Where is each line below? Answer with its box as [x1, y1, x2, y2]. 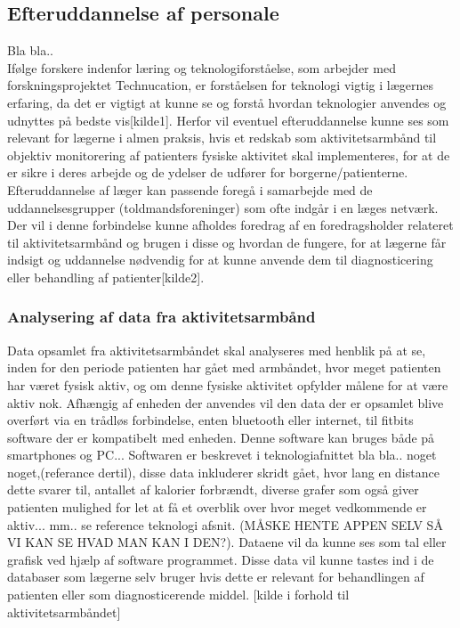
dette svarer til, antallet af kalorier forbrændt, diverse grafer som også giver [7, 480, 419, 499]
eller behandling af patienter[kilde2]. [7, 267, 205, 286]
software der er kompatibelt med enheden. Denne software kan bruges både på [7, 428, 435, 446]
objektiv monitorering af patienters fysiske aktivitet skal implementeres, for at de [7, 145, 450, 164]
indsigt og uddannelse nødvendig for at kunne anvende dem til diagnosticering [7, 250, 433, 269]
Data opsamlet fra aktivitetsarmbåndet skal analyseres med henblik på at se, [7, 340, 426, 359]
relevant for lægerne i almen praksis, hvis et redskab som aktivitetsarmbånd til [7, 128, 437, 147]
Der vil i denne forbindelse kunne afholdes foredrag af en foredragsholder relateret [7, 216, 454, 234]
